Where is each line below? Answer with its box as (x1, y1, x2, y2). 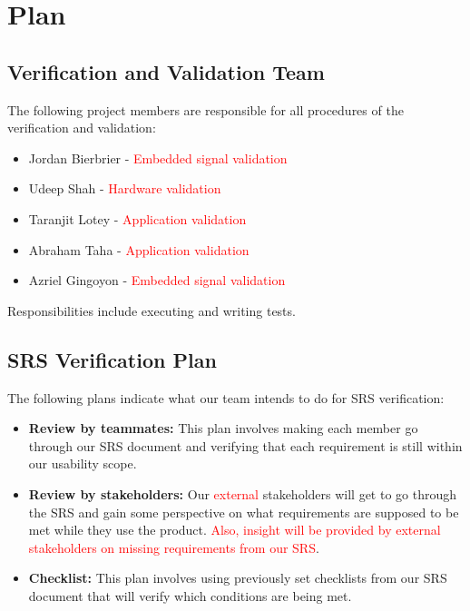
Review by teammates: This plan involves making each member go (28, 419, 418, 438)
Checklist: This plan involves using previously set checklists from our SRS (28, 568, 447, 587)
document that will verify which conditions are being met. (28, 586, 352, 605)
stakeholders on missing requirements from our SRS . (28, 537, 319, 557)
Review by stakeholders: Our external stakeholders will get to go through (28, 484, 457, 503)
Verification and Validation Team (7, 57, 325, 85)
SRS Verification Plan (7, 345, 217, 373)
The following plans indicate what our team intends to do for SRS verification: (7, 388, 445, 407)
